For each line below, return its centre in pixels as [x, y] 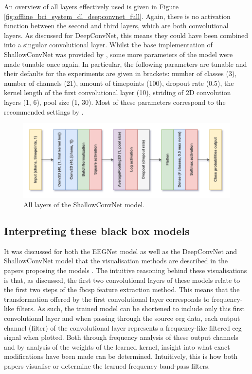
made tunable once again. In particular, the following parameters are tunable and [126, 64]
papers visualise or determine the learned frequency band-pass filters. [107, 366]
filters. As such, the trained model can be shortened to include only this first [130, 308]
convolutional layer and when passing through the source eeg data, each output [122, 318]
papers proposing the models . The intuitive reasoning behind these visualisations [126, 270]
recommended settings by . [44, 111]
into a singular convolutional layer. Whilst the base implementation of [108, 45]
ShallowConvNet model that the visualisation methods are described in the [116, 261]
